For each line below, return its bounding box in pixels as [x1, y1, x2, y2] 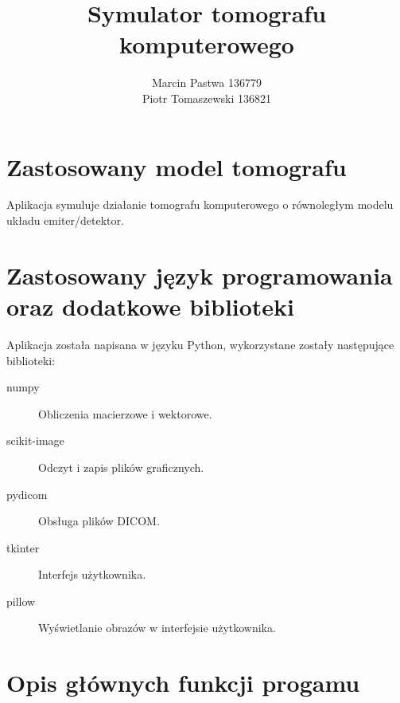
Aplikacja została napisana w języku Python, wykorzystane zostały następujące [6, 336, 394, 352]
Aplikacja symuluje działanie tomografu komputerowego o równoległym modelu [6, 196, 394, 213]
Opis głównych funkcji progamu [6, 666, 360, 699]
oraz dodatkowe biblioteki [6, 290, 295, 322]
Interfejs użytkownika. [38, 566, 146, 583]
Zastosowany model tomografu [6, 150, 347, 183]
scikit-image [6, 432, 64, 449]
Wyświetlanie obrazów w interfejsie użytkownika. [38, 619, 276, 636]
